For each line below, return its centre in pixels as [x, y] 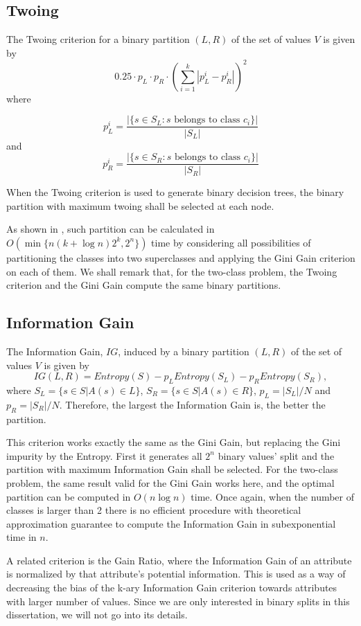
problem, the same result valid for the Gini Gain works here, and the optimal [170, 482]
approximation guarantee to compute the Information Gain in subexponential [171, 523]
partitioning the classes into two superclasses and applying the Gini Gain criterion [181, 257]
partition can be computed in [69, 496]
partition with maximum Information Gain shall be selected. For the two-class [172, 469]
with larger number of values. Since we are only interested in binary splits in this [178, 601]
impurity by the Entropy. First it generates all [104, 455]
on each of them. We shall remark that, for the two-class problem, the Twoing [172, 271]
